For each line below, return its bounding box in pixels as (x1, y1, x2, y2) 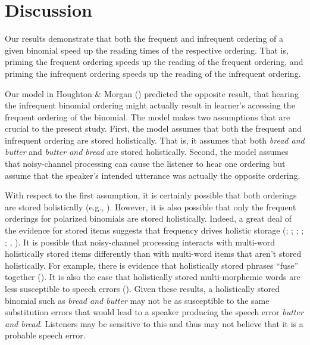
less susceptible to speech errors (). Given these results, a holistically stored (5, 282, 280, 294)
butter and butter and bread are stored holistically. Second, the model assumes (5, 145, 289, 158)
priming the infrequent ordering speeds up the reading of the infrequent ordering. (5, 67, 301, 79)
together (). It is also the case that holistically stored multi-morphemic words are (5, 271, 300, 283)
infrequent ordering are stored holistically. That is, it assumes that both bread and (5, 133, 305, 146)
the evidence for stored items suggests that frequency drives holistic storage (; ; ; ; (5, 224, 304, 237)
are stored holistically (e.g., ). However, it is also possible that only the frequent (5, 200, 296, 213)
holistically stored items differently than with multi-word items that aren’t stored (5, 247, 302, 260)
